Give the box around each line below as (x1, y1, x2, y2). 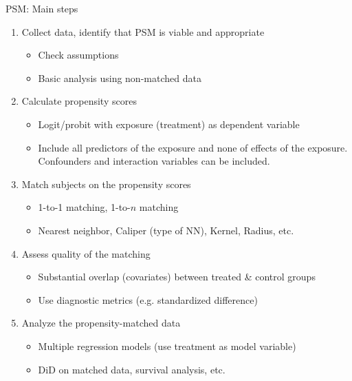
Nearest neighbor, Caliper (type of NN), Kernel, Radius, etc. (38, 223, 294, 237)
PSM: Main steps (5, 1, 78, 15)
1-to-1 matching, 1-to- (38, 200, 131, 214)
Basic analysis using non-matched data (38, 70, 201, 85)
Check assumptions (38, 48, 119, 62)
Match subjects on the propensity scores (21, 176, 191, 191)
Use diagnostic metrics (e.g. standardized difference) (38, 292, 258, 307)
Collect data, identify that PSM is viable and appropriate (21, 24, 265, 39)
